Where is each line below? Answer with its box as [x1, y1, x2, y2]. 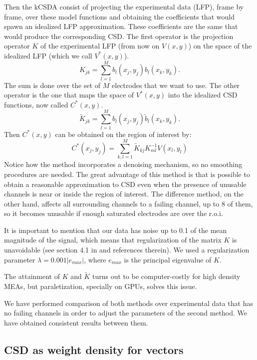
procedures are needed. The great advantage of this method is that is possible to [4, 168, 250, 179]
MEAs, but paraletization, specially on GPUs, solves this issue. [4, 281, 197, 291]
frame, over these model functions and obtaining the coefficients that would [4, 11, 235, 21]
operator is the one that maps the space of [4, 89, 134, 100]
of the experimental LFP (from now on [40, 40, 160, 51]
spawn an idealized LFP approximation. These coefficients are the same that [4, 21, 238, 31]
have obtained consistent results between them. [4, 317, 148, 327]
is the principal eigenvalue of [124, 254, 212, 264]
